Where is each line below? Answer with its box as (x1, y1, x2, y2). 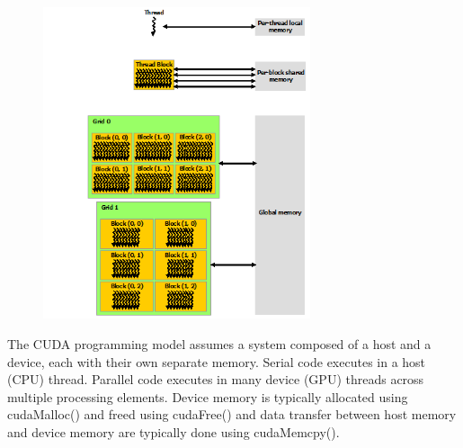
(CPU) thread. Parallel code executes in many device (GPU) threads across (7, 370, 424, 389)
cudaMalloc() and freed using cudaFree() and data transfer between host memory (7, 405, 457, 424)
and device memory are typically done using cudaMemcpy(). (7, 422, 340, 441)
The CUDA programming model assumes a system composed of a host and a (7, 334, 432, 353)
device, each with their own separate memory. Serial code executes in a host (7, 352, 426, 371)
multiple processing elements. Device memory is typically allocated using (7, 387, 408, 406)
